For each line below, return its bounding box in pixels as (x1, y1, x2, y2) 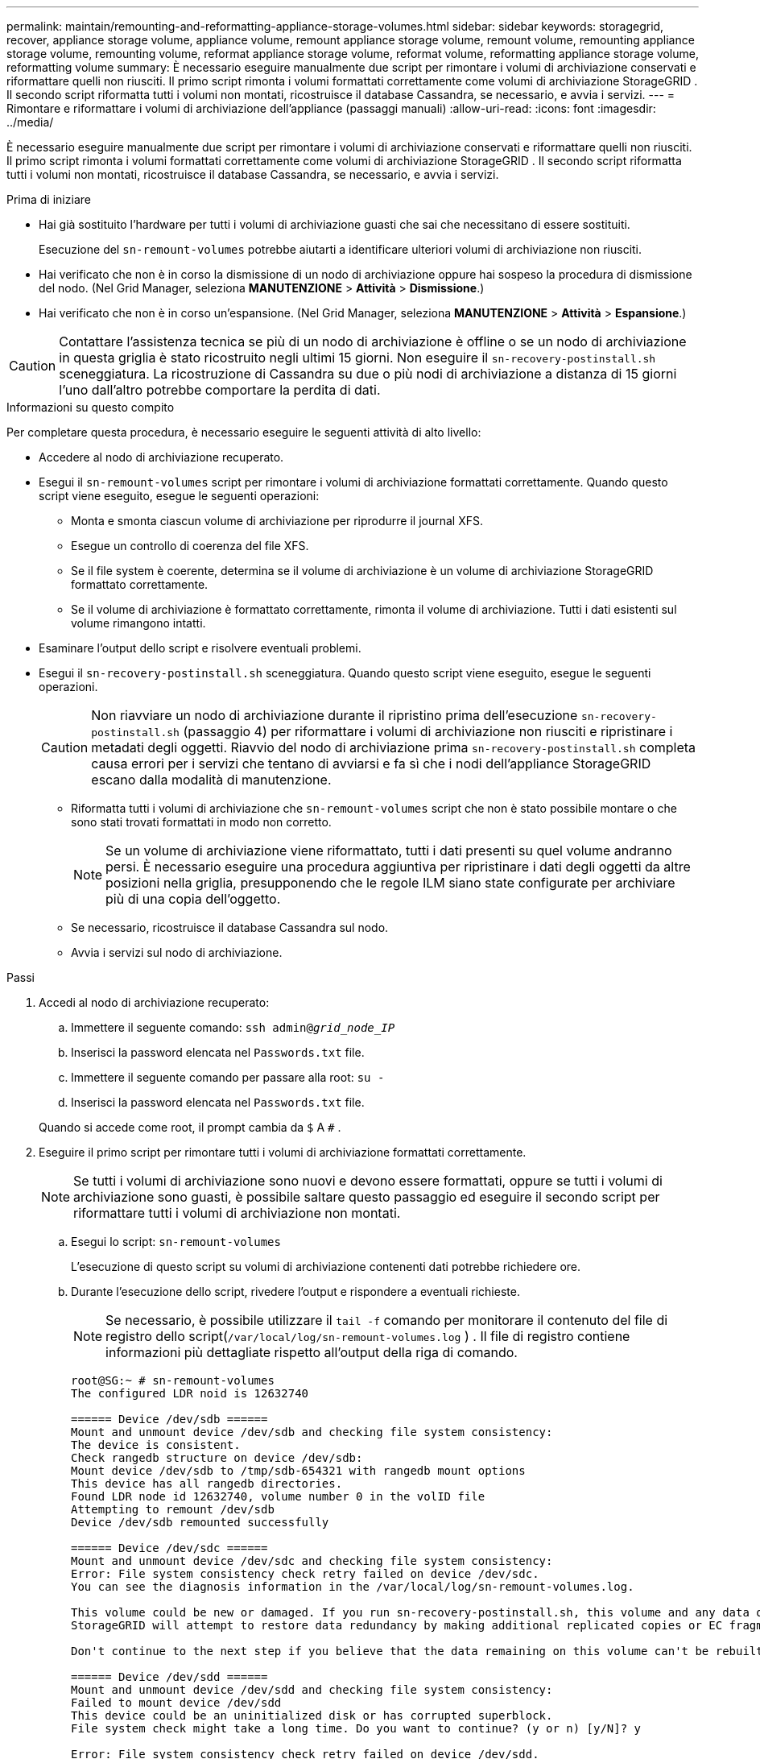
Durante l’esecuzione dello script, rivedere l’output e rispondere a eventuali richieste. (71, 1285, 520, 1298)
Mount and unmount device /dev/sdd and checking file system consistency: (71, 1683, 553, 1696)
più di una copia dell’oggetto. (105, 891, 281, 907)
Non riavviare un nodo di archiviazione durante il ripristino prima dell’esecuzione (91, 707, 578, 723)
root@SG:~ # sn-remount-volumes (71, 1374, 275, 1387)
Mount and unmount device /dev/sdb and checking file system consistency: (71, 1426, 553, 1438)
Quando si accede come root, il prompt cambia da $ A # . (39, 1120, 341, 1134)
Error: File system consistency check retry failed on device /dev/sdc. (71, 1567, 539, 1580)
